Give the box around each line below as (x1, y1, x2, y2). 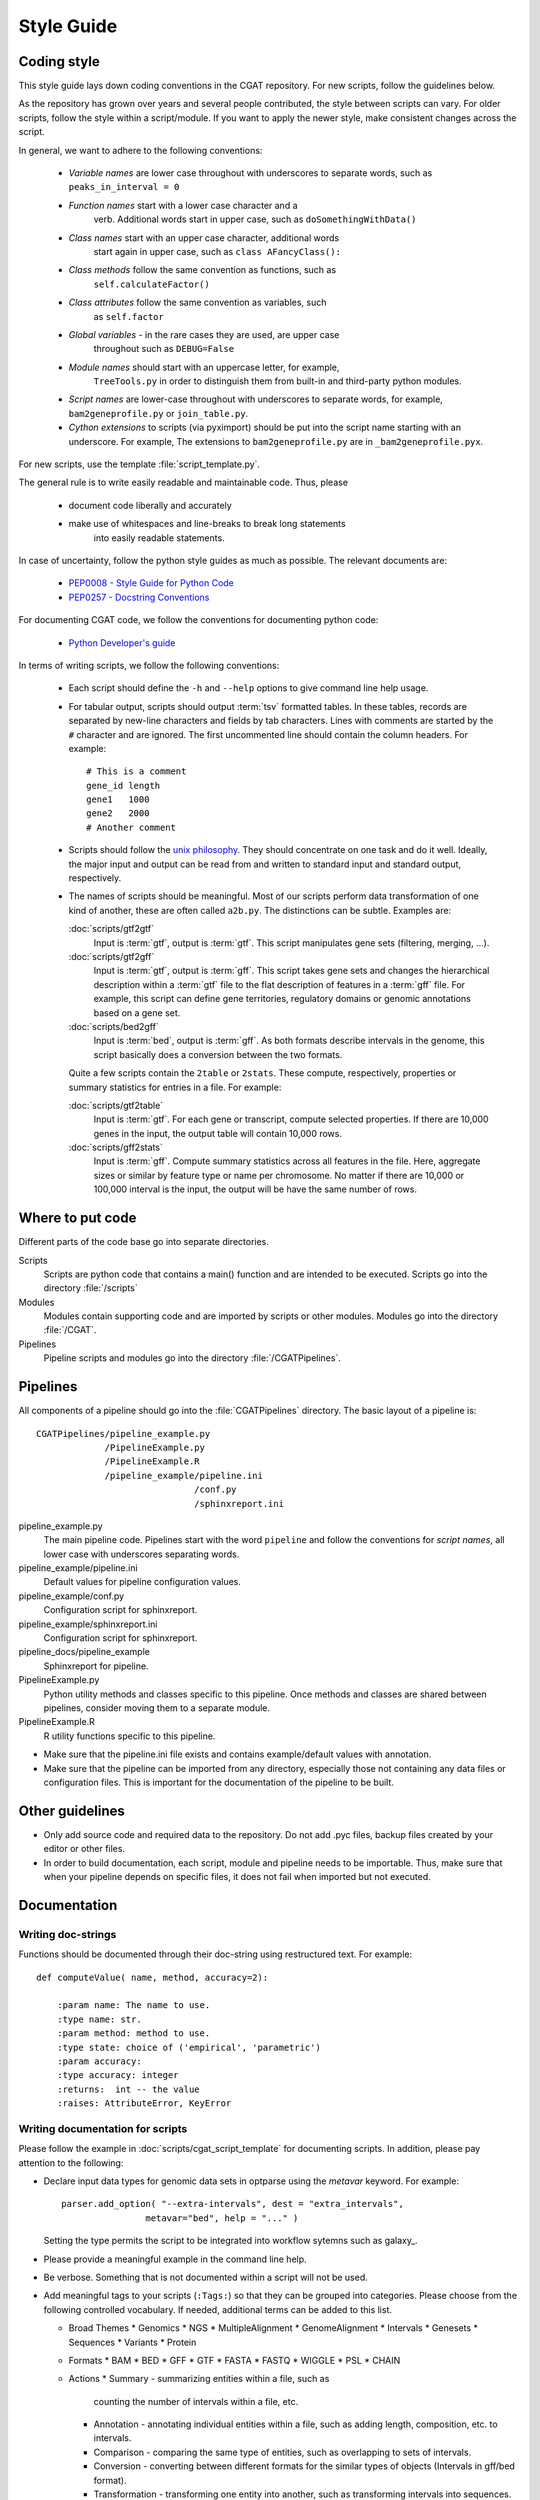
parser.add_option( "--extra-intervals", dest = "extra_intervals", (61, 2198, 404, 2210)
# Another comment (86, 821, 177, 833)
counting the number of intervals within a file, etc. (93, 2395, 299, 2407)
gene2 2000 (86, 808, 150, 819)
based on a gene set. (93, 1006, 181, 1019)
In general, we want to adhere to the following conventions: (18, 144, 263, 156)
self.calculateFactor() (93, 278, 210, 290)
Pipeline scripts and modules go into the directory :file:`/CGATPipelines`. (43, 1352, 342, 1364)
